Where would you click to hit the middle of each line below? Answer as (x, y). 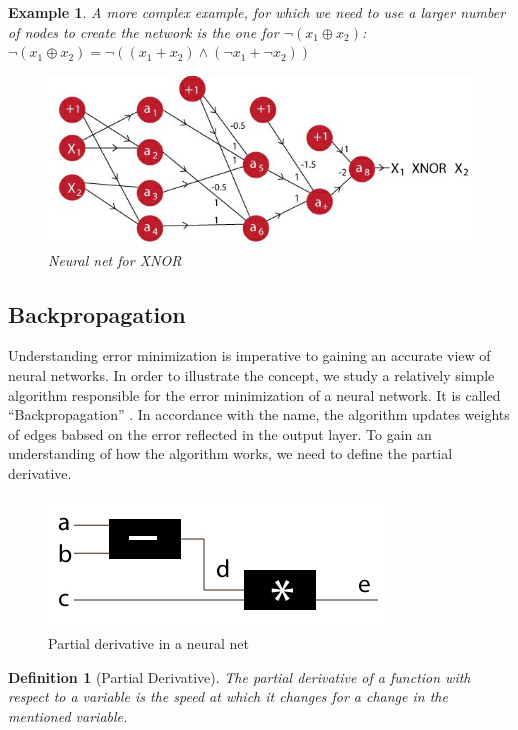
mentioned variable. (68, 716)
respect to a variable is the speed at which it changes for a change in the (228, 696)
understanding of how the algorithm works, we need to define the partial (230, 453)
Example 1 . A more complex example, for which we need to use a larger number (257, 12)
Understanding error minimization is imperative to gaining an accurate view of (249, 355)
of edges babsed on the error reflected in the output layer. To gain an (220, 433)
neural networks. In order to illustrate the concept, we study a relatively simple (251, 375)
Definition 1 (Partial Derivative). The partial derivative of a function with (239, 676)
